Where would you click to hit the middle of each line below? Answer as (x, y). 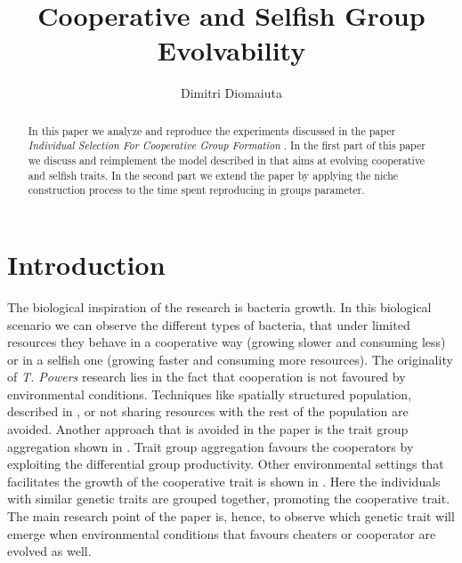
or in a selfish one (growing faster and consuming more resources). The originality (230, 359)
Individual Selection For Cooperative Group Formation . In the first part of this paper (227, 145)
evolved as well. (49, 551)
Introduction (86, 264)
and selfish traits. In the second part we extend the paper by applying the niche (213, 175)
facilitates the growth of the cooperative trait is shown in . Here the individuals (224, 481)
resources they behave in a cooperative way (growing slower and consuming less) (227, 342)
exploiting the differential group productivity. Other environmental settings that (226, 464)
